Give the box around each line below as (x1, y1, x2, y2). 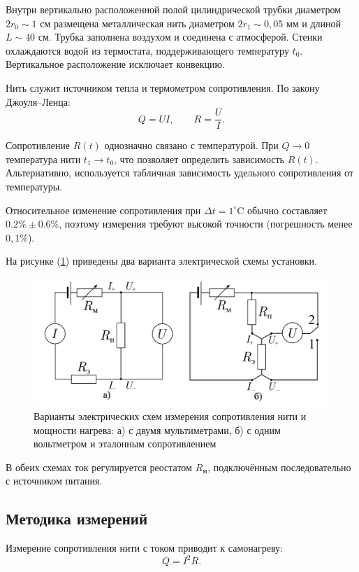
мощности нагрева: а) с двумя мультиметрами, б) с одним (34, 422, 281, 437)
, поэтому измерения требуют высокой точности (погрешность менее (59, 216, 353, 231)
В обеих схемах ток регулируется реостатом (6, 459, 192, 474)
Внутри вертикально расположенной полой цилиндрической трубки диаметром (6, 2, 341, 16)
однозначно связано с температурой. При (104, 138, 279, 153)
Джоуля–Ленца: (6, 94, 71, 109)
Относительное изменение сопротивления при (6, 202, 201, 217)
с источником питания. (6, 473, 103, 488)
